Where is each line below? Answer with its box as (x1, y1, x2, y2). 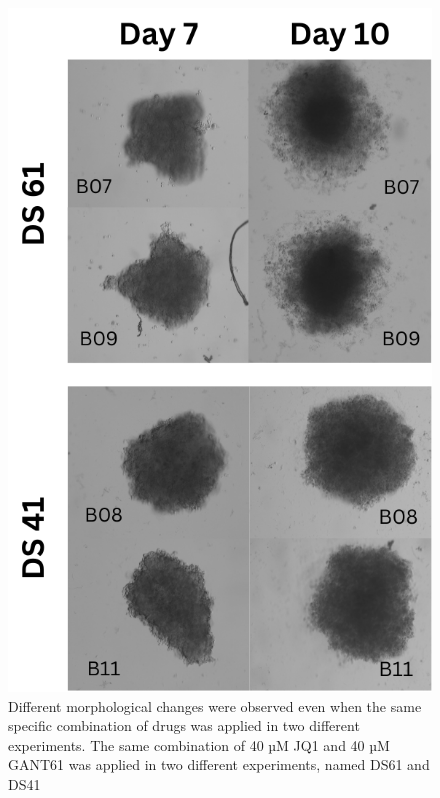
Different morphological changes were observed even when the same (8, 695, 422, 716)
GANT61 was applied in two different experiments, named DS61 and (8, 754, 430, 775)
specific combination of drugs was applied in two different (8, 715, 360, 736)
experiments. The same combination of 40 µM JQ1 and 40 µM (8, 734, 390, 755)
